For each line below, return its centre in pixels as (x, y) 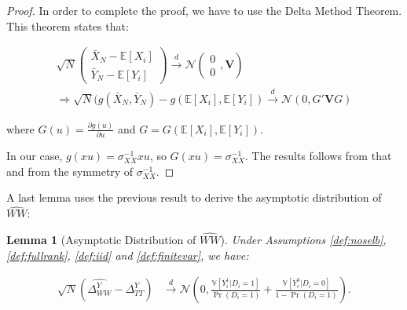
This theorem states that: (68, 26)
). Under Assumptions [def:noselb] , (303, 240)
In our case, (35, 156)
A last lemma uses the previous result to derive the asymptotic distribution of (194, 197)
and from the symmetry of (70, 171)
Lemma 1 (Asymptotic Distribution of (101, 240)
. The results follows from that (318, 156)
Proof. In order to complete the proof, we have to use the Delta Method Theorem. (204, 10)
